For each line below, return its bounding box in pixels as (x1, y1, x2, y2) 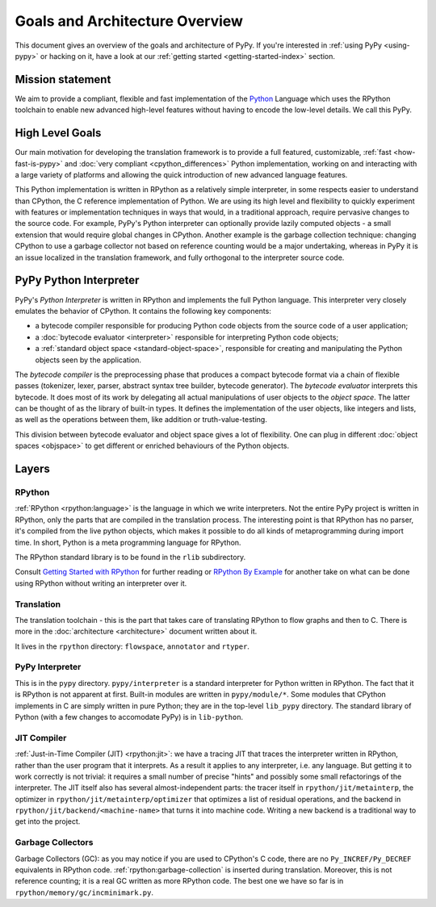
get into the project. (15, 817, 81, 826)
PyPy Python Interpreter (15, 274, 140, 287)
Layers (15, 462, 50, 476)
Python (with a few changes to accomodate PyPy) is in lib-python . (15, 712, 244, 721)
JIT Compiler (15, 732, 67, 743)
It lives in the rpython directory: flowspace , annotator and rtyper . (15, 642, 250, 651)
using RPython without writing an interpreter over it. (15, 578, 187, 588)
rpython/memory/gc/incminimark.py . (15, 888, 153, 897)
